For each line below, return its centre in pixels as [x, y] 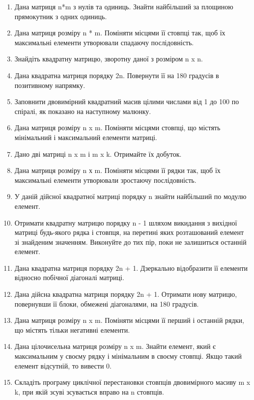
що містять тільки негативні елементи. [72, 329]
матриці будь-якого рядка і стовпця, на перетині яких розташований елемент [129, 232]
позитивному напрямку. [50, 85]
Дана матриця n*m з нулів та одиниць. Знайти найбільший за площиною [124, 6]
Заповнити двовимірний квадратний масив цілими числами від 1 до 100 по [127, 101]
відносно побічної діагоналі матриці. [69, 277]
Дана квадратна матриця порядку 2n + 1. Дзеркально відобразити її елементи [131, 268]
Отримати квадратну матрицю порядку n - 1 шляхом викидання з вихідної [126, 222]
